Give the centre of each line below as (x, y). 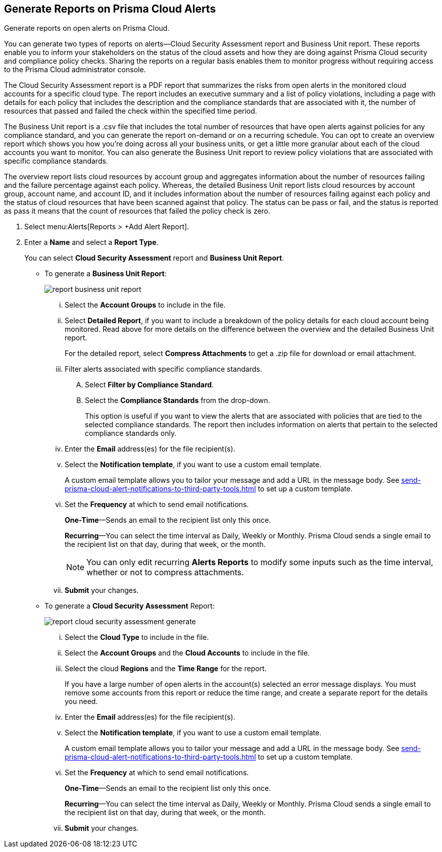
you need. (81, 701)
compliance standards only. (131, 433)
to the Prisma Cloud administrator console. (75, 70)
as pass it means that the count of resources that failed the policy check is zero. (137, 211)
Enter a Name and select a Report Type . (91, 242)
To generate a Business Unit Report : (106, 274)
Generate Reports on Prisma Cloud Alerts (110, 9)
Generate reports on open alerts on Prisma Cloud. (87, 28)
